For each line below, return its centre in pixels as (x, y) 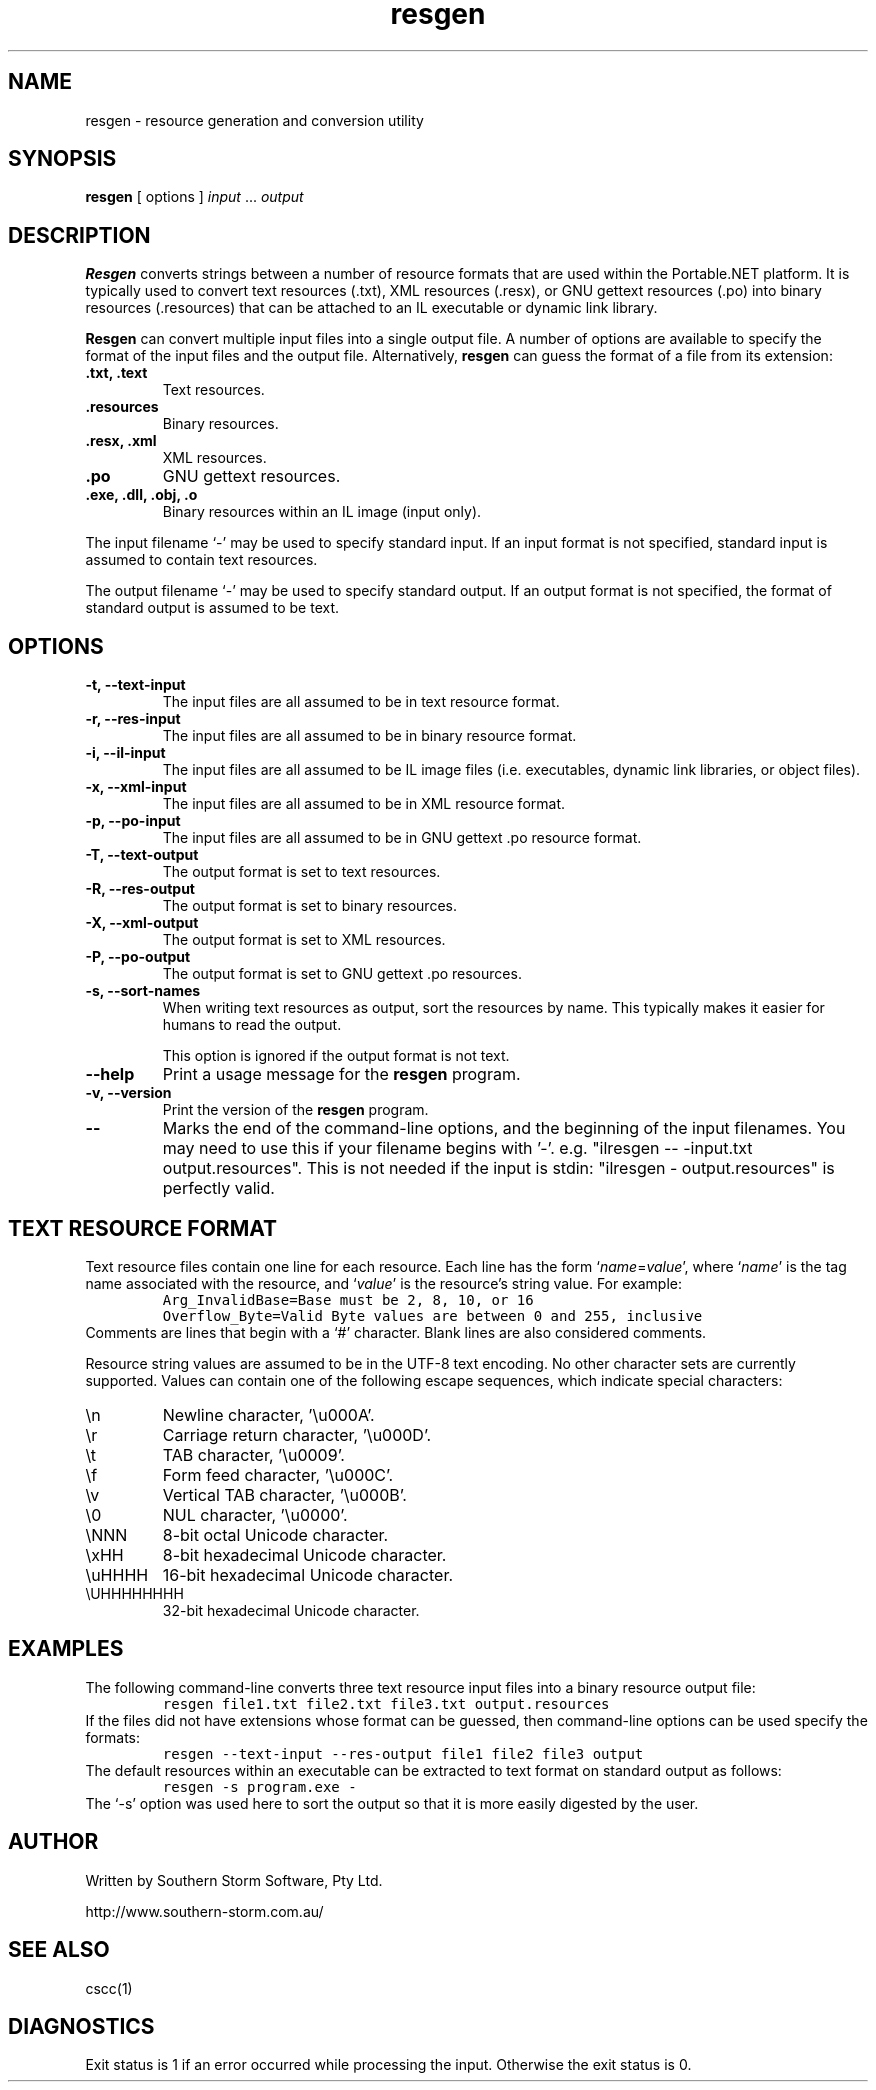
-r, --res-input (133, 719)
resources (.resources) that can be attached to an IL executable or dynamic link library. (371, 308)
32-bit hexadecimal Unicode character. (291, 1610)
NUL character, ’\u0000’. (255, 1514)
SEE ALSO (59, 1950)
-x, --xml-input (136, 787)
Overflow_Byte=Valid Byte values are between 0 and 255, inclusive (432, 1315)
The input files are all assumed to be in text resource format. (361, 702)
